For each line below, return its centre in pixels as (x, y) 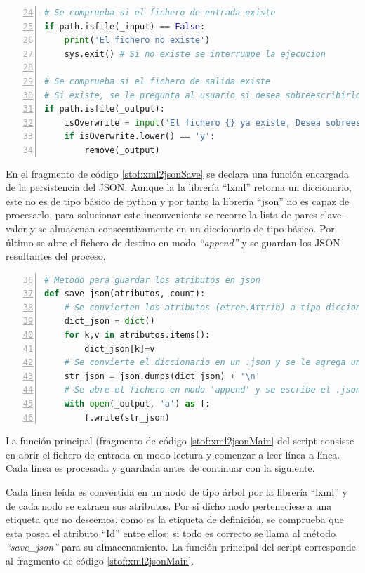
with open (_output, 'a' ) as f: (137, 404)
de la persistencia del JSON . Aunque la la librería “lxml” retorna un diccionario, (179, 187)
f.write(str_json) (127, 417)
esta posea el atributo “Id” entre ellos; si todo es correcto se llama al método (171, 533)
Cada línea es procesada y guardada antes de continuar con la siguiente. (160, 468)
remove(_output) (122, 150)
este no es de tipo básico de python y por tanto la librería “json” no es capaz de (178, 200)
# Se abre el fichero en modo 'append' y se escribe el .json (213, 390)
